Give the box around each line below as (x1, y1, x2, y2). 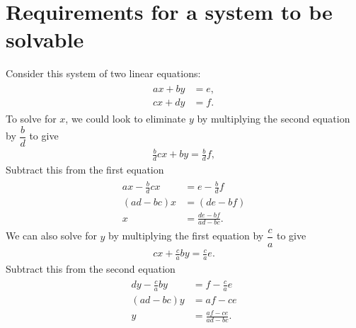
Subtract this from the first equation (6, 162, 164, 177)
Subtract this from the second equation (6, 261, 176, 276)
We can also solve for (6, 228, 97, 243)
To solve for (6, 111, 57, 125)
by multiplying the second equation (197, 111, 350, 125)
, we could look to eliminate (65, 111, 186, 125)
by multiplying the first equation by (108, 228, 264, 243)
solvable (6, 25, 84, 54)
